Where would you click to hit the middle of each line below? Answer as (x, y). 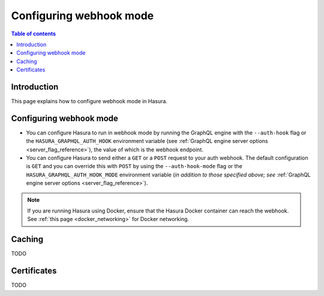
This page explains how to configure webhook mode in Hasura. (89, 101)
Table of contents (34, 34)
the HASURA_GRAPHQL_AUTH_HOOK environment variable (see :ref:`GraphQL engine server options (147, 141)
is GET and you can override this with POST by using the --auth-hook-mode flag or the (134, 166)
